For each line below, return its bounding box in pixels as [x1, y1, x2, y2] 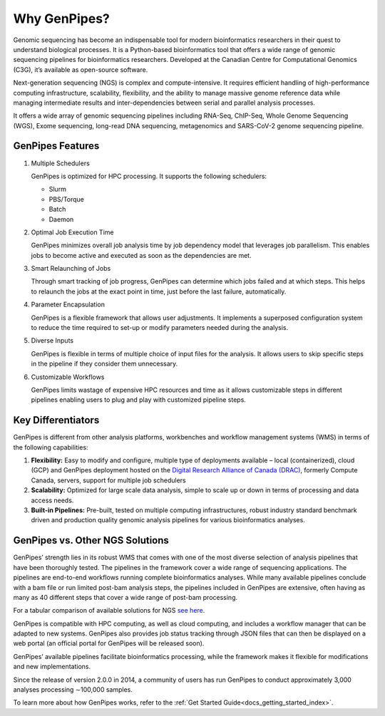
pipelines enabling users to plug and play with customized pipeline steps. [31, 395, 246, 404]
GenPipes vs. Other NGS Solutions [13, 534, 169, 546]
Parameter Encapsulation [31, 300, 105, 309]
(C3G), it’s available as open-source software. [13, 65, 148, 74]
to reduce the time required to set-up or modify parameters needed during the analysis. [31, 323, 289, 332]
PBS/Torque [48, 194, 85, 203]
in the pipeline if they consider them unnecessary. [31, 360, 178, 368]
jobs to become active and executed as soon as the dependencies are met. [31, 251, 252, 259]
